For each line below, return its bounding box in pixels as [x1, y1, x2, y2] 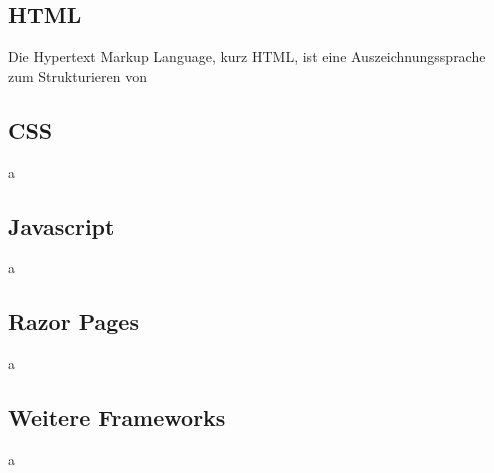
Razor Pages [8, 306, 139, 337]
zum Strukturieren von [8, 65, 147, 86]
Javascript [8, 210, 115, 241]
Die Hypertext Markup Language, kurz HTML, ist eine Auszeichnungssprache [8, 46, 486, 67]
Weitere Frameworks [8, 402, 226, 433]
